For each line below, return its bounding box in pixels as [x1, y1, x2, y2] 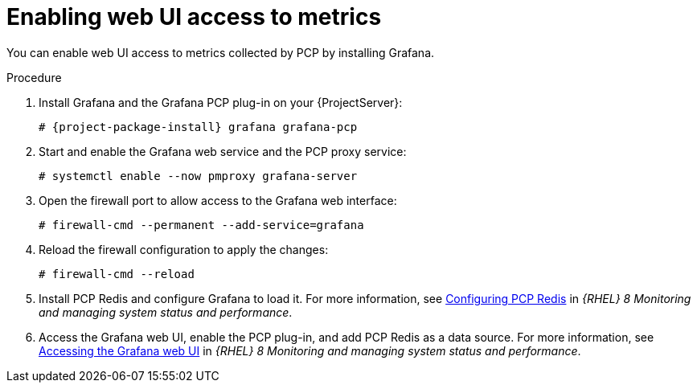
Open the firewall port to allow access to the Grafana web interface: [39, 193, 397, 207]
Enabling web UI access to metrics [6, 3, 382, 31]
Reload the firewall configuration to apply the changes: [39, 242, 329, 256]
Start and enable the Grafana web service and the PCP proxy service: [39, 144, 407, 158]
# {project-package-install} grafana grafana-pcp [39, 120, 358, 133]
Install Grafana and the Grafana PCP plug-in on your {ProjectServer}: [39, 95, 403, 109]
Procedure [6, 70, 62, 84]
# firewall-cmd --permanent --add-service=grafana [39, 218, 364, 231]
